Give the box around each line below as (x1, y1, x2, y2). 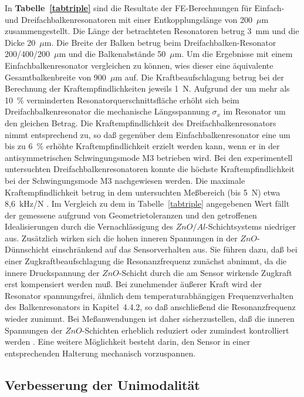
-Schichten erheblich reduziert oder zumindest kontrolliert (82, 324, 289, 336)
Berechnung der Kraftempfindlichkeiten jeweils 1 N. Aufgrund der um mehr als (5, 82, 290, 95)
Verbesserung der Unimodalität (5, 375, 200, 393)
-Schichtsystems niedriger (205, 220, 296, 233)
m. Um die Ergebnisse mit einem (174, 48, 293, 60)
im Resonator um (223, 105, 286, 117)
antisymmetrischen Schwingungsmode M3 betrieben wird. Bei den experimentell (5, 151, 293, 163)
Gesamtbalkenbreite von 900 (5, 70, 106, 83)
